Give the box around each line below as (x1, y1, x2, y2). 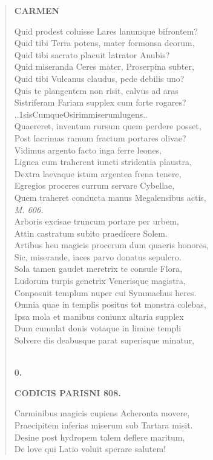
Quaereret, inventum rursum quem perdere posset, (14, 120, 202, 132)
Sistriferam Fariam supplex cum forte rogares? (14, 96, 186, 109)
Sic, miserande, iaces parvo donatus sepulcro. (14, 250, 182, 263)
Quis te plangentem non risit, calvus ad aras (14, 84, 179, 96)
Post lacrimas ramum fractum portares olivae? (14, 131, 186, 144)
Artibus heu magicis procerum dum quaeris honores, (14, 238, 209, 251)
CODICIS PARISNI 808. (14, 386, 121, 399)
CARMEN (14, 4, 60, 16)
